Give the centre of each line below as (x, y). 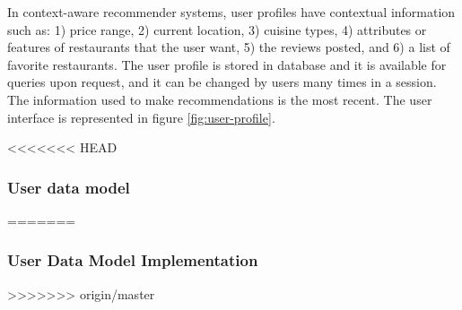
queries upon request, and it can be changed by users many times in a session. (222, 82)
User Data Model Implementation (133, 260)
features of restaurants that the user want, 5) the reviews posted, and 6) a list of (229, 47)
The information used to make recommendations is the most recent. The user (220, 99)
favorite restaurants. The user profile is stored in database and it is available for (227, 64)
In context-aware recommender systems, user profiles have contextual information (231, 12)
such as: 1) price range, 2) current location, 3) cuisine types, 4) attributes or (217, 29)
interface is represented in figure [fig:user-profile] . (141, 117)
